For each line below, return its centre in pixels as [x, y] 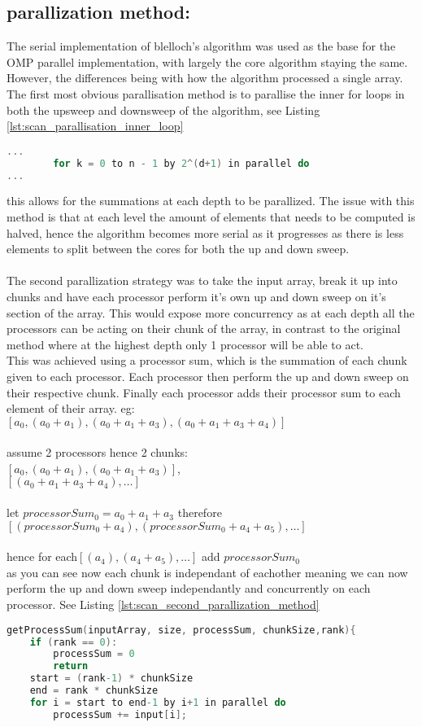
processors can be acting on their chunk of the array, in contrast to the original [204, 328]
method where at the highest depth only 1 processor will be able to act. [185, 344]
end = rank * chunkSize [94, 691]
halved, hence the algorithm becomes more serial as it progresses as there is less [205, 232]
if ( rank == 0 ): [74, 642]
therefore [200, 512]
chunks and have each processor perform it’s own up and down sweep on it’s [196, 296]
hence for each [42, 556]
